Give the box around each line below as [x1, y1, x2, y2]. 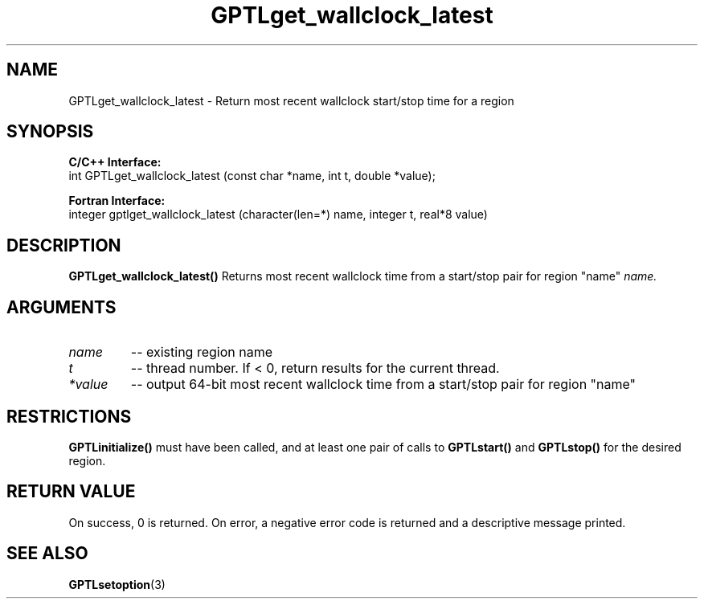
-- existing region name [130, 344, 272, 361]
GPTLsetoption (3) [68, 577, 166, 591]
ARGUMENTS [6, 296, 117, 317]
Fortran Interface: [68, 194, 166, 208]
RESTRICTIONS [6, 406, 132, 427]
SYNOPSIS [6, 121, 94, 142]
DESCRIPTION [6, 235, 121, 255]
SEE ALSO [6, 543, 88, 564]
